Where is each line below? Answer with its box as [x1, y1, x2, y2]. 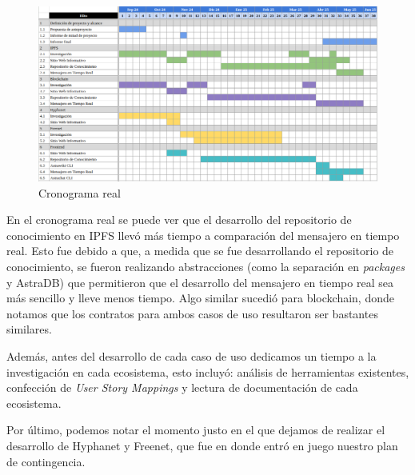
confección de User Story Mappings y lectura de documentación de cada [6, 379, 358, 396]
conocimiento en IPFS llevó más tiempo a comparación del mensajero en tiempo [6, 226, 400, 243]
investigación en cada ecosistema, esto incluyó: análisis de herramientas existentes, [6, 363, 409, 380]
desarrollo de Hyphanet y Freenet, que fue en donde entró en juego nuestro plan [6, 437, 398, 453]
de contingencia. [6, 453, 86, 469]
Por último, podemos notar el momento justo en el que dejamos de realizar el [6, 421, 385, 438]
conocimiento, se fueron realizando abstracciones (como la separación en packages [6, 258, 405, 274]
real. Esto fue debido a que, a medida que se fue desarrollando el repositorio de [6, 242, 394, 259]
